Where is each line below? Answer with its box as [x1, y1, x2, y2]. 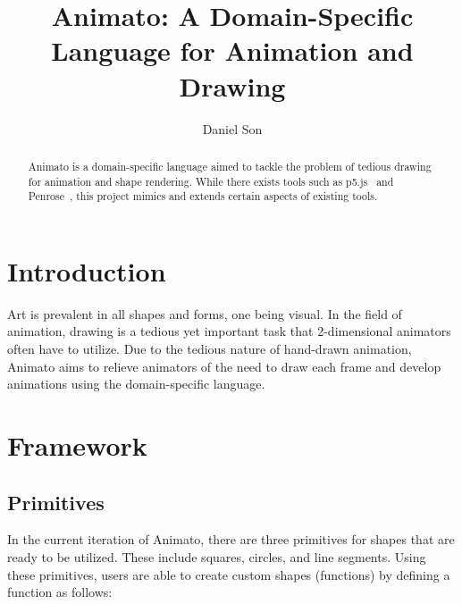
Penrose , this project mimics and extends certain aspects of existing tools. [28, 189, 378, 204]
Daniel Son [202, 119, 263, 138]
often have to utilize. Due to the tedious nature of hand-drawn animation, [7, 339, 412, 357]
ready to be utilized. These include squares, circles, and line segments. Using [7, 547, 426, 566]
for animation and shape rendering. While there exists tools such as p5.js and [28, 173, 394, 189]
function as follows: [7, 583, 113, 601]
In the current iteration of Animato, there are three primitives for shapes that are [7, 530, 455, 549]
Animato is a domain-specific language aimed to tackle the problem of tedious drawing [28, 158, 432, 173]
